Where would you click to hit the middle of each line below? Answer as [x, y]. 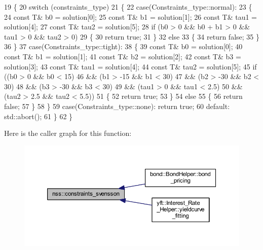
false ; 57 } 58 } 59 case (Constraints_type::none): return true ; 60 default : [117, 106]
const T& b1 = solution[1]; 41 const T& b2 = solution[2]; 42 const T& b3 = [123, 56]
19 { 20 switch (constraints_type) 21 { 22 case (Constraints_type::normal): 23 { [128, 7]
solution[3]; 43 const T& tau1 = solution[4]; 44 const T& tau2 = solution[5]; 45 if [130, 66]
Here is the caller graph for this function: [68, 133]
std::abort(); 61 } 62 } [39, 116]
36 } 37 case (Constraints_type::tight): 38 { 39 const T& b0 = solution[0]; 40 [123, 46]
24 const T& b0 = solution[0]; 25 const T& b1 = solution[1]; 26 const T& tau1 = [130, 16]
